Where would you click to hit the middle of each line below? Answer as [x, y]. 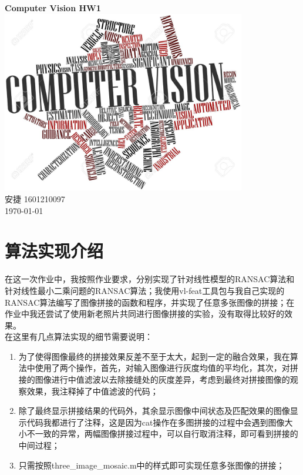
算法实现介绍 [54, 251]
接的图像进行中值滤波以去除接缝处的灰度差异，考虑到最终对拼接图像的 [154, 379]
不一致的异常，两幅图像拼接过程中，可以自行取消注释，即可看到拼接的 [162, 434]
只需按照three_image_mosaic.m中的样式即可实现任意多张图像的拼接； [151, 465]
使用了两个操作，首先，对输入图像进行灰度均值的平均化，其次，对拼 [166, 368]
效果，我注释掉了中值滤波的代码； [92, 391]
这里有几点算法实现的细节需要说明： [83, 337]
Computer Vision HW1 [53, 8]
